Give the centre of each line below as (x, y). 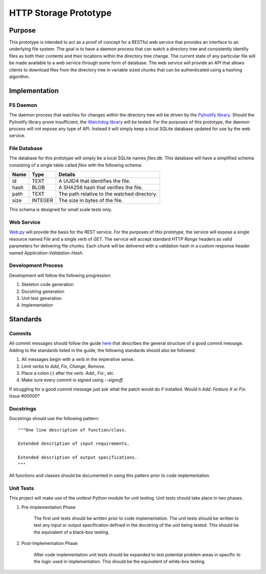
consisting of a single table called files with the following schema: (76, 165)
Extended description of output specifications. (78, 458)
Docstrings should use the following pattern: (54, 419)
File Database (26, 148)
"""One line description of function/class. (73, 430)
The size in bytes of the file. (91, 201)
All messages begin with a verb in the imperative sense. (78, 359)
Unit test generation (42, 298)
